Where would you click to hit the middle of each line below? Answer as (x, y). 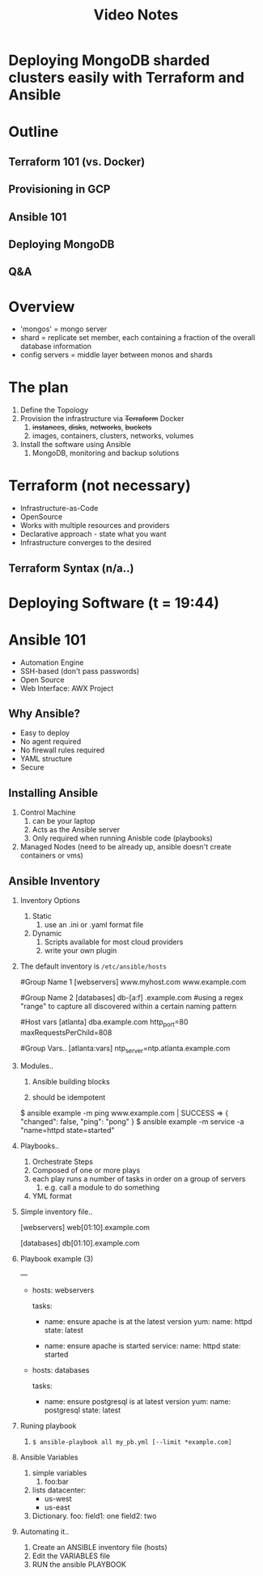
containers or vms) (51, 855)
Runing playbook (48, 1425)
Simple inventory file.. (56, 1212)
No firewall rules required (62, 750)
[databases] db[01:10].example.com (80, 1243)
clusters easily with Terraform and (127, 78)
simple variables (59, 1472)
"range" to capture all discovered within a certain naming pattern (128, 1007)
